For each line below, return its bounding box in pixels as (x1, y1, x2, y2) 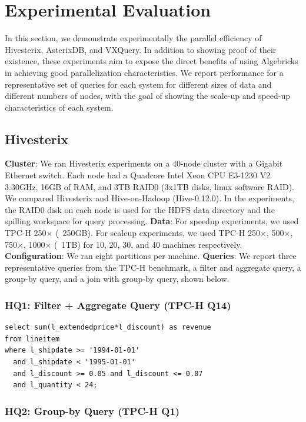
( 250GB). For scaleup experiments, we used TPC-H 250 (55, 227, 260, 239)
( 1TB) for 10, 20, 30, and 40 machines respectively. (54, 238, 242, 250)
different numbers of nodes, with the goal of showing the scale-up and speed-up (5, 89, 291, 102)
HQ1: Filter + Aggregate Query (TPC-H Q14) (5, 297, 231, 312)
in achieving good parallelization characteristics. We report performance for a (5, 66, 284, 78)
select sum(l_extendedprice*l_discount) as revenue (5, 323, 211, 332)
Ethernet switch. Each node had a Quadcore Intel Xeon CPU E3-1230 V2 (5, 169, 271, 181)
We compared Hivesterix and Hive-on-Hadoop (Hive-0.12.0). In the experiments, (5, 192, 294, 204)
